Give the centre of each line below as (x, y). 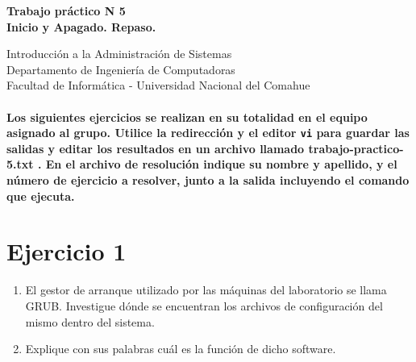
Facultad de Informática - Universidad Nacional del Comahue (158, 85)
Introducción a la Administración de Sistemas (119, 54)
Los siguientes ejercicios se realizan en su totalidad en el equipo (187, 117)
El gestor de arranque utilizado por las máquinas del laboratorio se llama (206, 290)
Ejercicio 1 (67, 251)
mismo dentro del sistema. (90, 321)
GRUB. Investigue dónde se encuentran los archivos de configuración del (204, 305)
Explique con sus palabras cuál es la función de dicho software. (181, 349)
